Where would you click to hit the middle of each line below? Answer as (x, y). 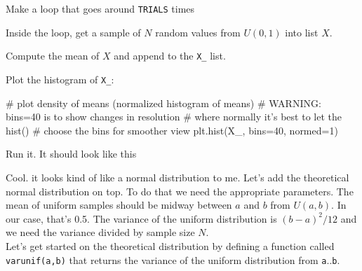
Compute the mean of (53, 56)
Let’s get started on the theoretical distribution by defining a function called (170, 245)
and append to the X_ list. (170, 56)
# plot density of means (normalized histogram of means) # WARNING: (163, 103)
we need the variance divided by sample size (100, 232)
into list (302, 32)
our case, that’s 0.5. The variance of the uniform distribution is (141, 218)
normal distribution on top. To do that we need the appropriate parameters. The (180, 191)
